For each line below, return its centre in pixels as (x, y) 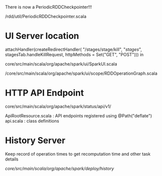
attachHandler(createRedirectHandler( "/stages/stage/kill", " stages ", (73, 49)
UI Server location (42, 36)
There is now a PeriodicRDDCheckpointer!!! (49, 7)
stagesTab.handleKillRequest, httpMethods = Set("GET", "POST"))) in (74, 54)
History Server (35, 141)
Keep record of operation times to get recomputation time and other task (78, 154)
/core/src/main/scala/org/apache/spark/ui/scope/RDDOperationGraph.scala (81, 73)
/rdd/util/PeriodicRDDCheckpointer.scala (46, 16)
